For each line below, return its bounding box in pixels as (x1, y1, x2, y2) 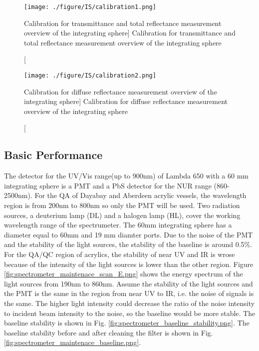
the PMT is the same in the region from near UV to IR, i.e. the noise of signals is (4, 288, 254, 298)
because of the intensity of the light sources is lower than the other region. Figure (4, 258, 254, 269)
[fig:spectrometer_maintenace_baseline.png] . (4, 337, 141, 347)
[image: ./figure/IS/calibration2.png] (24, 72, 156, 79)
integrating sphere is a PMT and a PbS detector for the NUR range (4, 180, 212, 190)
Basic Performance (4, 147, 103, 162)
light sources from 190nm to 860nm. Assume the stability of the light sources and (4, 278, 253, 288)
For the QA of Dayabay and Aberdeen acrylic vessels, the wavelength (34, 190, 247, 200)
